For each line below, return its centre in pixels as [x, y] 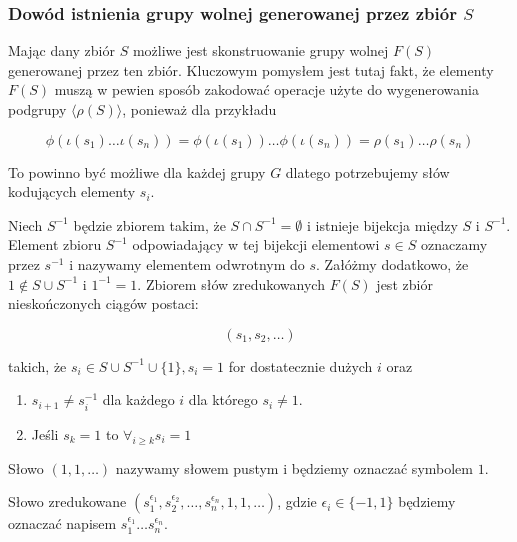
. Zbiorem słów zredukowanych [231, 283]
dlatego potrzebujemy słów [367, 171]
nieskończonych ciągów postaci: [103, 303]
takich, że [37, 365]
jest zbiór [404, 283]
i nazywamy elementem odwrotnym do [187, 263]
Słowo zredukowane [67, 501]
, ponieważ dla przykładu [199, 109]
